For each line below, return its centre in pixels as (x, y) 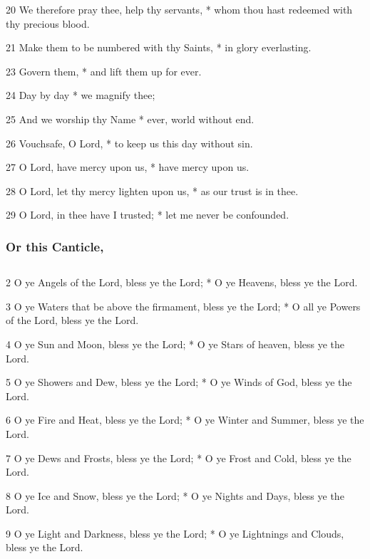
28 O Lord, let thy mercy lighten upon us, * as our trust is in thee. (152, 190)
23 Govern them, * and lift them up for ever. (104, 71)
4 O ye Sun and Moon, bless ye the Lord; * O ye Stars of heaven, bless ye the (175, 344)
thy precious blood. (48, 23)
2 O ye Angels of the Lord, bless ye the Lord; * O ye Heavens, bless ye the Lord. (182, 282)
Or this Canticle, (55, 246)
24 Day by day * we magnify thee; (81, 95)
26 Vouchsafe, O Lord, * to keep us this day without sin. (129, 143)
